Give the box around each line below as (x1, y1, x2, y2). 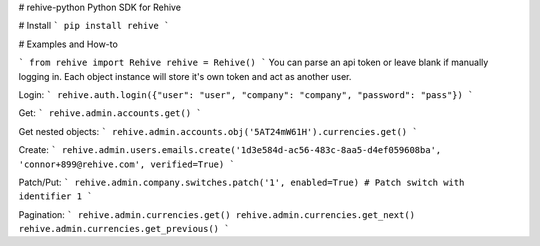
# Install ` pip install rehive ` (18, 20, 170, 32)
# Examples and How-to (18, 38, 119, 50)
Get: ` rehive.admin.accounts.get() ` (18, 107, 202, 119)
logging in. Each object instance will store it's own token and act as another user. (18, 70, 352, 82)
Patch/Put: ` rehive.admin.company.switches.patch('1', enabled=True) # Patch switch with (18, 176, 465, 188)
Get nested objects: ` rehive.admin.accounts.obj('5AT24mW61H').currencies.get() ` (18, 125, 419, 137)
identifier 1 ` (18, 191, 94, 202)
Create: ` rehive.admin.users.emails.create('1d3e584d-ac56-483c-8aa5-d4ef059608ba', (18, 144, 442, 156)
